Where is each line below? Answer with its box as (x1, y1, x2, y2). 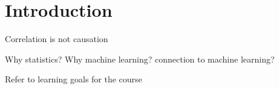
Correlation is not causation (5, 32, 108, 45)
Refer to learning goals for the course (5, 73, 142, 85)
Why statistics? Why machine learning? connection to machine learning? (5, 52, 275, 65)
